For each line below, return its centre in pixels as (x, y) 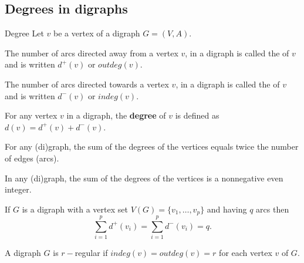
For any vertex (31, 115)
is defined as (197, 115)
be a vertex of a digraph (97, 33)
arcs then (273, 209)
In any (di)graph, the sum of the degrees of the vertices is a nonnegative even (144, 178)
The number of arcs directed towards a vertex (87, 84)
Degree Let (24, 33)
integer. (18, 189)
